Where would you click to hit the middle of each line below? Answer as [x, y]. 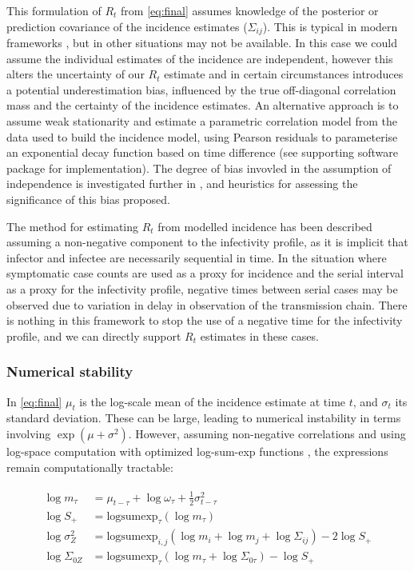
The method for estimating [73, 226]
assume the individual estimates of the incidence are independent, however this [200, 58]
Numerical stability [70, 371]
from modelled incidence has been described [265, 226]
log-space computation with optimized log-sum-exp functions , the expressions [197, 451]
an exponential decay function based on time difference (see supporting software [203, 152]
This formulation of [54, 10]
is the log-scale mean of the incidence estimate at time [213, 401]
